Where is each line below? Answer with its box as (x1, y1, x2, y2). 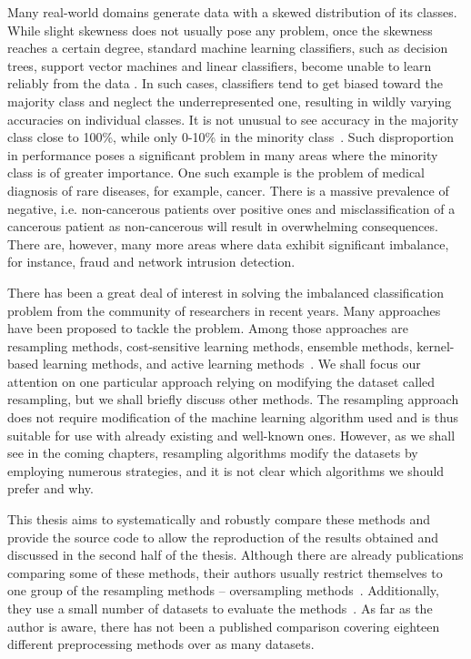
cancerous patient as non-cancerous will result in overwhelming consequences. (7, 217, 438, 236)
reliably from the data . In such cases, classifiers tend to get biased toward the (7, 74, 443, 93)
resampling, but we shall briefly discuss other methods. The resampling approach (7, 390, 459, 409)
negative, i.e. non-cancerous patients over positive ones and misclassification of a (7, 198, 456, 218)
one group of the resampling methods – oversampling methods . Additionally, (7, 581, 439, 600)
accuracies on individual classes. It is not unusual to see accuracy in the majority (7, 109, 459, 128)
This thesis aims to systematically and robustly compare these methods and (7, 510, 431, 529)
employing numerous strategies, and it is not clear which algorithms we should (7, 461, 445, 480)
